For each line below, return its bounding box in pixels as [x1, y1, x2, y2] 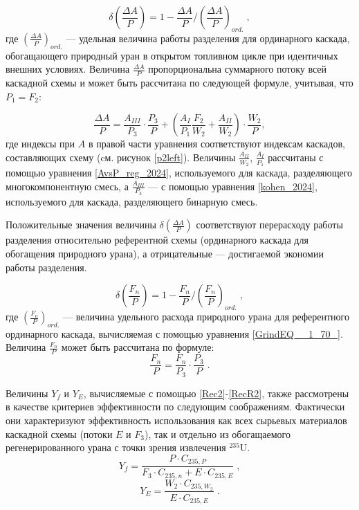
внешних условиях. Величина [6, 62, 130, 76]
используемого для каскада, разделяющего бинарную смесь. [6, 194, 258, 208]
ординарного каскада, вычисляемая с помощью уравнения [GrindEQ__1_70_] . [6, 326, 343, 340]
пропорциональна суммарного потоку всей [148, 62, 327, 76]
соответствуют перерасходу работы [196, 217, 343, 232]
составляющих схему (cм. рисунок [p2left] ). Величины [6, 149, 236, 164]
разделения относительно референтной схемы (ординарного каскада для [6, 233, 309, 247]
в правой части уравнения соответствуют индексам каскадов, [88, 136, 345, 151]
